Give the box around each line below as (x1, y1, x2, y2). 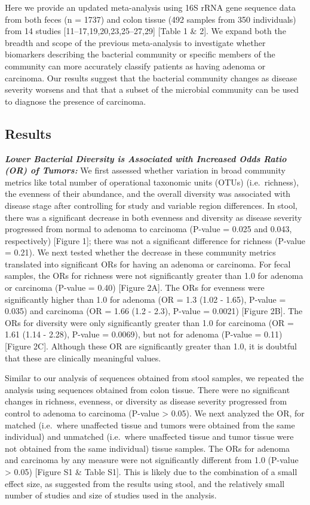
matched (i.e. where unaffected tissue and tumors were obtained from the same (5, 418, 295, 431)
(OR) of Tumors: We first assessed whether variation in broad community (5, 164, 286, 177)
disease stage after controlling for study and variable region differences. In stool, (5, 199, 297, 211)
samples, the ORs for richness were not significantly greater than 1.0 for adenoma (5, 269, 303, 282)
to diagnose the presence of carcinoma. (5, 95, 146, 107)
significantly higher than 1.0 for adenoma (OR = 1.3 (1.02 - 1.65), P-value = (5, 293, 286, 305)
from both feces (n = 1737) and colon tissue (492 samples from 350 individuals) (5, 13, 296, 25)
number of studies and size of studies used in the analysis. (5, 489, 217, 501)
